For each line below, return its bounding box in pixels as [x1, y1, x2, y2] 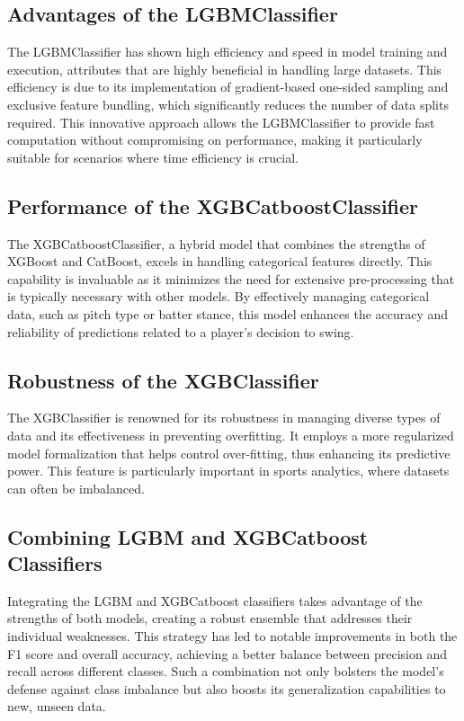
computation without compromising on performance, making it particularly [7, 130, 423, 149]
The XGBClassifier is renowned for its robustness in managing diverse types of [7, 408, 441, 427]
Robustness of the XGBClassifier [7, 366, 319, 394]
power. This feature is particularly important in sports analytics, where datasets [7, 461, 450, 480]
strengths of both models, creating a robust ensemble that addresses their [7, 609, 413, 628]
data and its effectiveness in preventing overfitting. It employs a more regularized [7, 425, 454, 444]
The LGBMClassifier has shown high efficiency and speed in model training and [7, 42, 448, 61]
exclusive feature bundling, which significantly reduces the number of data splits [7, 94, 449, 113]
